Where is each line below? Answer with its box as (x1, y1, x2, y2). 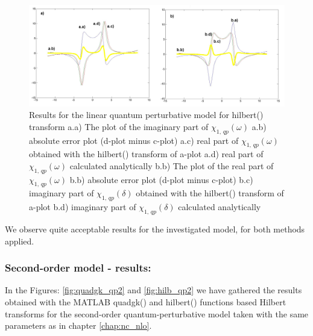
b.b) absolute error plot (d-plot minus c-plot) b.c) (69, 173, 253, 185)
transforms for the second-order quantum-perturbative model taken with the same (5, 307, 309, 320)
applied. (5, 234, 34, 247)
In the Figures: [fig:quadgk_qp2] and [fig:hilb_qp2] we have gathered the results (5, 284, 302, 296)
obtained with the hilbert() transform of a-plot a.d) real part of (29, 148, 264, 160)
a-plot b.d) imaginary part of (29, 201, 136, 213)
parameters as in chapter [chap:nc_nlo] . (5, 319, 152, 332)
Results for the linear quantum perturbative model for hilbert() (29, 108, 264, 121)
